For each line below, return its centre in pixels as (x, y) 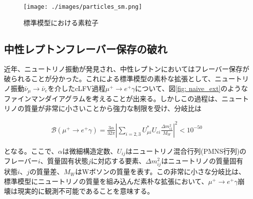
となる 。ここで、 (31, 151)
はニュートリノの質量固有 (202, 161)
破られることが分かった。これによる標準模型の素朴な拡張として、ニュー (120, 79)
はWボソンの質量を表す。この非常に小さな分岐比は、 (160, 172)
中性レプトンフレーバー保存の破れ (86, 48)
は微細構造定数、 (90, 151)
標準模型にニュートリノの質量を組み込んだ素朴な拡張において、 (106, 181)
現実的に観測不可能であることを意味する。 (86, 190)
